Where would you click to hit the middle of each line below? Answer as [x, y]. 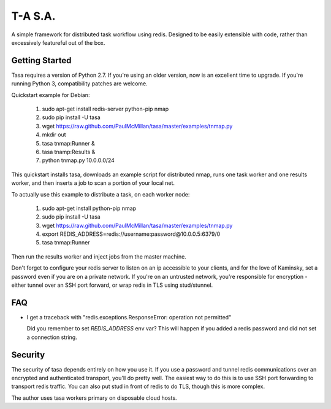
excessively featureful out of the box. [58, 42]
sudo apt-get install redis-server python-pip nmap [105, 109]
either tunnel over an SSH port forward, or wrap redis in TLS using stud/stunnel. [112, 285]
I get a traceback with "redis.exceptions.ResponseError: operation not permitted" [129, 317]
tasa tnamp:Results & [69, 152]
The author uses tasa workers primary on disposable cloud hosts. [94, 398]
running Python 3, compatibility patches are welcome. [80, 84]
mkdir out [54, 134]
